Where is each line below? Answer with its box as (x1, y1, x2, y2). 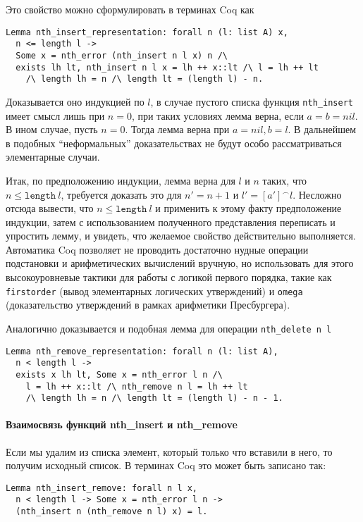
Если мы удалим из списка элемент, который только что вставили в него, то (6, 444, 333, 459)
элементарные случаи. (6, 149, 100, 164)
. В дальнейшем (288, 122, 356, 137)
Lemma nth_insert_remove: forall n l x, (6, 483, 198, 493)
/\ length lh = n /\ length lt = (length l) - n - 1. (25, 393, 283, 404)
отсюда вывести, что (6, 201, 94, 216)
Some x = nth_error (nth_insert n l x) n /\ (16, 50, 228, 61)
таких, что (262, 173, 307, 187)
